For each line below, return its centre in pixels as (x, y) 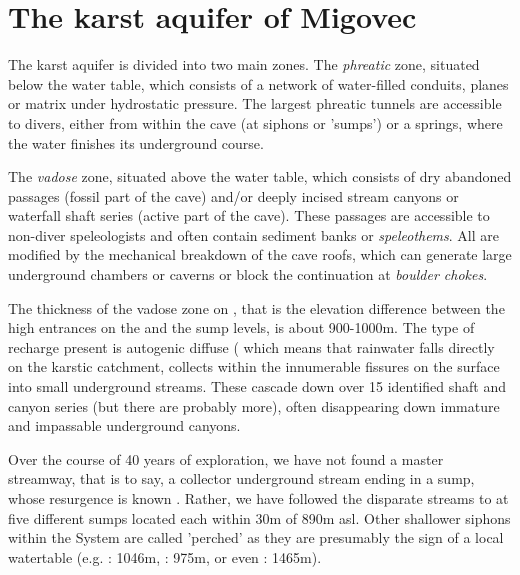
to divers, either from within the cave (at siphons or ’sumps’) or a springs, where (255, 122)
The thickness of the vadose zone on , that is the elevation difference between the (256, 307)
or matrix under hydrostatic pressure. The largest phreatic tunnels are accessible (255, 103)
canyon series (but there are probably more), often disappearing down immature (254, 405)
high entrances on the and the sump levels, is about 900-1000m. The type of (241, 327)
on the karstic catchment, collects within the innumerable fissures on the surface (254, 366)
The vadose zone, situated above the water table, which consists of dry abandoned (260, 176)
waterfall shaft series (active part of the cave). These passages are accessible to (249, 215)
